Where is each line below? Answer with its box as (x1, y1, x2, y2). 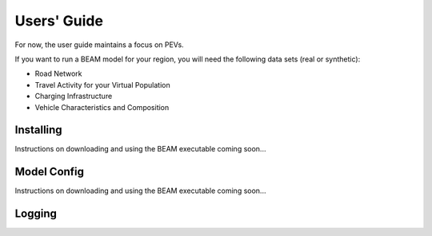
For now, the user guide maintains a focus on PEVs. (14, 40, 184, 49)
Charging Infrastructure (34, 92, 113, 101)
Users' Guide (14, 12, 104, 29)
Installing (14, 124, 63, 137)
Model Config (14, 165, 84, 179)
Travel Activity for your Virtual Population (34, 80, 171, 89)
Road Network (34, 69, 82, 79)
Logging (14, 207, 58, 221)
